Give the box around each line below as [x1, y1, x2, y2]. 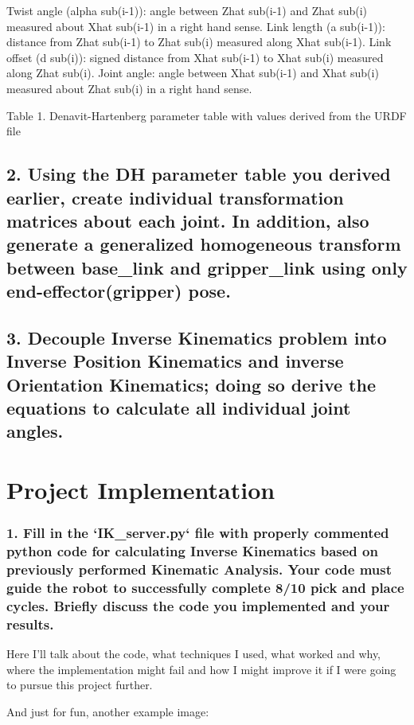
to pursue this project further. [6, 676, 153, 693]
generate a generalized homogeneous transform [6, 232, 401, 256]
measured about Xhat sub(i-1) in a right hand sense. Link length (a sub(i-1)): [6, 18, 385, 34]
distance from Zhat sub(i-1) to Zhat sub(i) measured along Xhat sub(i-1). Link [6, 33, 392, 50]
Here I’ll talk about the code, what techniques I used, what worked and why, [6, 645, 381, 662]
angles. [6, 419, 64, 443]
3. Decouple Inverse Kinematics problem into [6, 325, 387, 349]
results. [6, 614, 54, 633]
